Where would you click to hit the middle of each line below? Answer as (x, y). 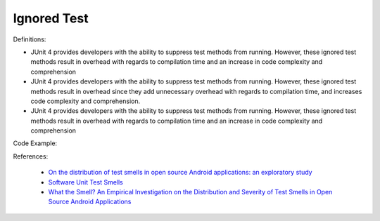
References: (31, 156)
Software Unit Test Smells (85, 182)
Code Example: (35, 143)
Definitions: (30, 39)
